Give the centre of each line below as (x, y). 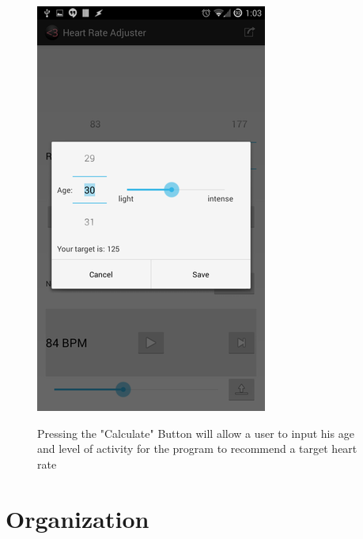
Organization (78, 518)
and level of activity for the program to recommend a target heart (197, 449)
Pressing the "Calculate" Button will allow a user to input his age (196, 433)
